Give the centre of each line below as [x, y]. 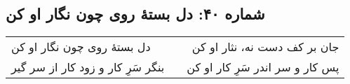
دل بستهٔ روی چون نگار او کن [81, 47]
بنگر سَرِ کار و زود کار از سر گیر [88, 67]
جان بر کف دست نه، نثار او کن [265, 47]
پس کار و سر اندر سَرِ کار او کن [263, 67]
